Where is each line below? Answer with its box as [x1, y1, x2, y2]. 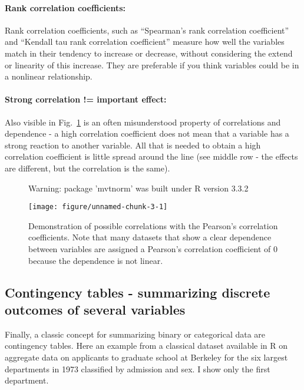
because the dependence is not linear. [28, 254, 163, 266]
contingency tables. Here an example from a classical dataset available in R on [5, 339, 288, 352]
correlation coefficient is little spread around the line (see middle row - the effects [5, 150, 298, 163]
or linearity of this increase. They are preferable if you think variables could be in [5, 58, 299, 71]
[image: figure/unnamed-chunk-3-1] [28, 203, 168, 211]
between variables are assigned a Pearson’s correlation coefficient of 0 [28, 242, 278, 255]
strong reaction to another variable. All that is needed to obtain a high [5, 138, 261, 151]
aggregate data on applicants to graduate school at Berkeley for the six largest [5, 351, 288, 363]
